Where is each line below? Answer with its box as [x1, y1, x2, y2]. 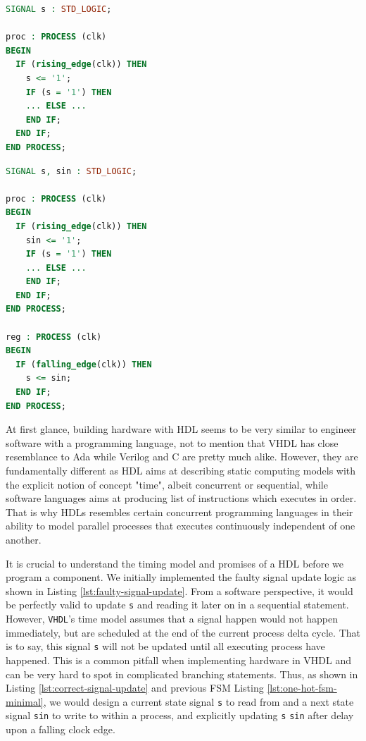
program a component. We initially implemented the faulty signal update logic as [6, 570, 357, 584]
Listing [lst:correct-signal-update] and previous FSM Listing [6, 680, 264, 695]
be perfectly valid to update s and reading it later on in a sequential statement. [6, 597, 349, 612]
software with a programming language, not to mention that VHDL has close [6, 435, 339, 450]
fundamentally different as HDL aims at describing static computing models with [6, 463, 356, 477]
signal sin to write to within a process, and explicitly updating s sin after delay [6, 708, 354, 723]
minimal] [6, 694, 44, 709]
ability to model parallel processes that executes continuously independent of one [6, 518, 355, 533]
